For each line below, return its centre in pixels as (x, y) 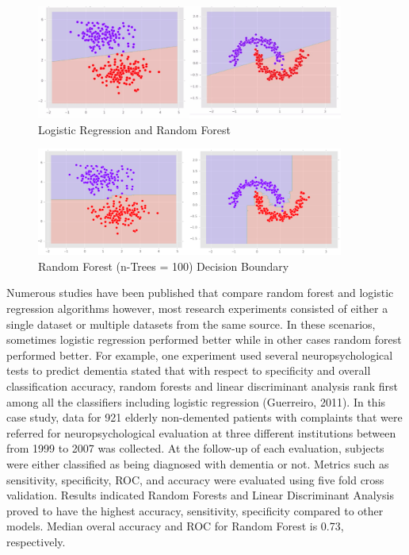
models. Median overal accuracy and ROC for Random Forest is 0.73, (175, 526)
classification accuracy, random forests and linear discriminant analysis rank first (203, 385)
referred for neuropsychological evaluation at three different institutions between (201, 432)
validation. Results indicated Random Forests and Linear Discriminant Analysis (200, 495)
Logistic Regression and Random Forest (135, 129)
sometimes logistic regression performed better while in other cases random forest (204, 339)
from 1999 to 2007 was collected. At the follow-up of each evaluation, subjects (195, 448)
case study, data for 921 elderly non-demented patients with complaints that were (204, 417)
